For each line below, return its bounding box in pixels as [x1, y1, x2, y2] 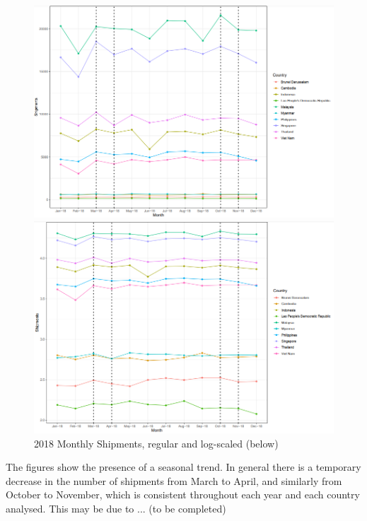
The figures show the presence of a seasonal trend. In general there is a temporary [6, 459, 361, 474]
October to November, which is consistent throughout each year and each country [6, 487, 360, 502]
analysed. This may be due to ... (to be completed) [6, 500, 226, 515]
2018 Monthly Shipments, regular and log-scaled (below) [34, 435, 279, 450]
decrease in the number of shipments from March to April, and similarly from [6, 473, 342, 488]
